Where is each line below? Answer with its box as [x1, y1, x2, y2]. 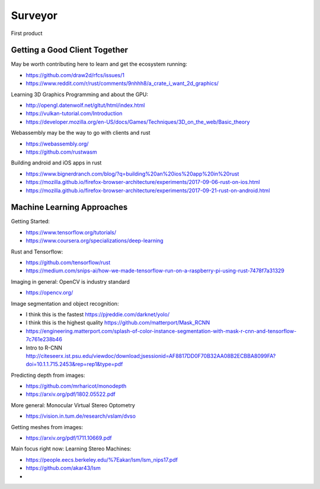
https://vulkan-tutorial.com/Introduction [25, 110, 123, 117]
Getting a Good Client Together [11, 45, 129, 55]
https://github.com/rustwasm [25, 148, 97, 155]
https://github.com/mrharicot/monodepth [25, 383, 127, 390]
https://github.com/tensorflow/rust [25, 259, 111, 266]
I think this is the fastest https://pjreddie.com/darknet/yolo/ [25, 310, 170, 317]
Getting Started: [11, 218, 50, 225]
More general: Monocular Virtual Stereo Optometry [11, 401, 136, 409]
